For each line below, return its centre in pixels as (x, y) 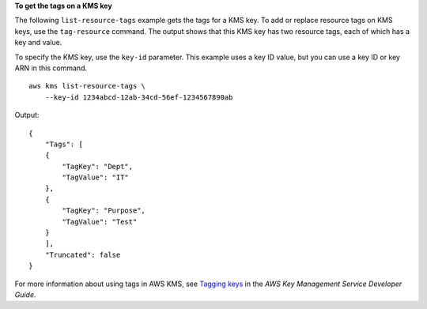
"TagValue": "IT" (96, 177)
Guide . (25, 294)
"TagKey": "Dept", (98, 166)
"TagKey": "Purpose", (104, 211)
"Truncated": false (83, 254)
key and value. (38, 43)
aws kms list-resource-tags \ (87, 86)
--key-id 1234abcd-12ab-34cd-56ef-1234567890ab (139, 97)
